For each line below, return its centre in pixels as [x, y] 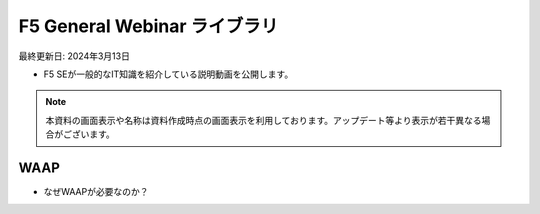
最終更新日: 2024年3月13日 [74, 56]
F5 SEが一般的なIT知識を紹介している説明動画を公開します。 [168, 74]
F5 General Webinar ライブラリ [148, 26]
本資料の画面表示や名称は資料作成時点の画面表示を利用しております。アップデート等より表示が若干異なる [263, 120]
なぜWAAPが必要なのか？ [96, 192]
